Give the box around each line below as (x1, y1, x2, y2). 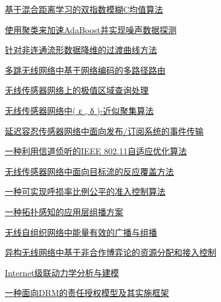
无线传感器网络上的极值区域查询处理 (5, 84, 149, 96)
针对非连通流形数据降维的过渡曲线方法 (5, 43, 157, 56)
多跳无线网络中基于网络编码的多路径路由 (5, 63, 165, 76)
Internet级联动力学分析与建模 (5, 266, 120, 278)
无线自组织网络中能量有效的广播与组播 (5, 225, 157, 238)
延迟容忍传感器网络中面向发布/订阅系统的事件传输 (5, 124, 203, 137)
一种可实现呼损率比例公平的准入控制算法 (5, 185, 165, 198)
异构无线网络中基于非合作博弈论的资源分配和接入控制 (5, 246, 216, 259)
